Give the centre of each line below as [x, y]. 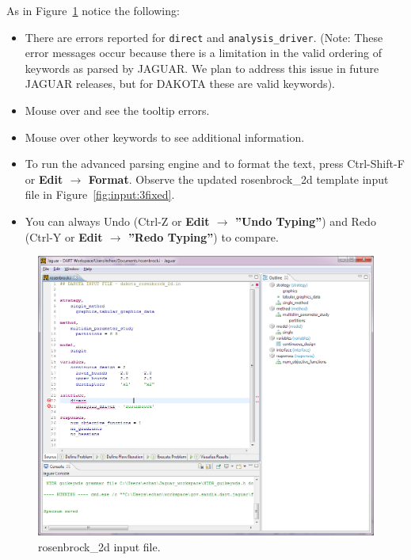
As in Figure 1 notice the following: [93, 10]
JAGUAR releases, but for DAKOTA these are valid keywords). [180, 84]
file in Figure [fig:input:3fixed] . [100, 194]
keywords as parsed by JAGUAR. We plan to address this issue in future [202, 68]
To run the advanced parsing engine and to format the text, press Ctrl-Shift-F [215, 164]
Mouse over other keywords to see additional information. [165, 137]
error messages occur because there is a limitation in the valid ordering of [203, 53]
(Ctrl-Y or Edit [64, 236]
